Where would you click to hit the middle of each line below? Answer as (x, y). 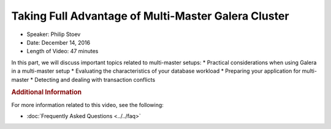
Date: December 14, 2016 (59, 42)
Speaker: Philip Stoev (54, 34)
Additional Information (47, 92)
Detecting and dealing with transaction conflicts (95, 79)
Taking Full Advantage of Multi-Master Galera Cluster (150, 16)
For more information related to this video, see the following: (87, 105)
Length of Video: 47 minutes (63, 51)
